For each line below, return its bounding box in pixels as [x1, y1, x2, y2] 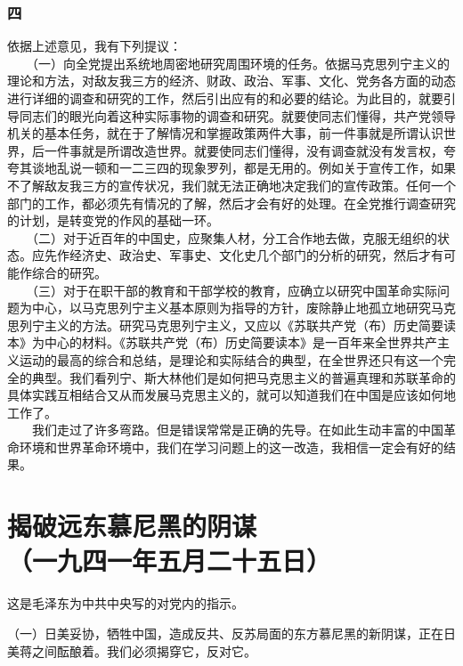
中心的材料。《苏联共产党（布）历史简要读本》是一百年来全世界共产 [44, 333, 437, 352]
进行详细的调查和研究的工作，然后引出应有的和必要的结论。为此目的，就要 [7, 89, 443, 107]
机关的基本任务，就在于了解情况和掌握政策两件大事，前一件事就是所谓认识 [7, 124, 443, 142]
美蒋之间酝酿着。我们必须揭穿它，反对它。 [7, 641, 256, 660]
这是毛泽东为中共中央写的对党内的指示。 [7, 594, 244, 613]
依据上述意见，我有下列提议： [7, 37, 182, 55]
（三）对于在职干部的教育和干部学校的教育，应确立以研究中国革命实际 [31, 280, 437, 299]
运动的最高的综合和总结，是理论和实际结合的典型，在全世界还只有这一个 [19, 350, 443, 369]
